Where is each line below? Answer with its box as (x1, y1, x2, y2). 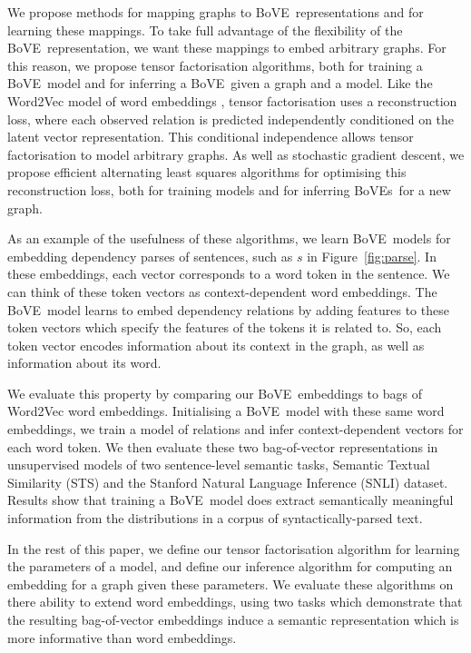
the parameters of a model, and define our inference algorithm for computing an (7, 557, 453, 576)
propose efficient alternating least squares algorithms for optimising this (7, 163, 407, 182)
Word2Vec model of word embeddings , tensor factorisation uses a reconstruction (7, 91, 457, 110)
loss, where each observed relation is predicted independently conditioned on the (7, 109, 455, 128)
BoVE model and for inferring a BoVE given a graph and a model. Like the (7, 74, 433, 93)
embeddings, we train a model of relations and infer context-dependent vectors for (7, 420, 464, 439)
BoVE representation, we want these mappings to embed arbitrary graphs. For (7, 38, 446, 57)
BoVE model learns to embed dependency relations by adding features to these (7, 300, 449, 319)
